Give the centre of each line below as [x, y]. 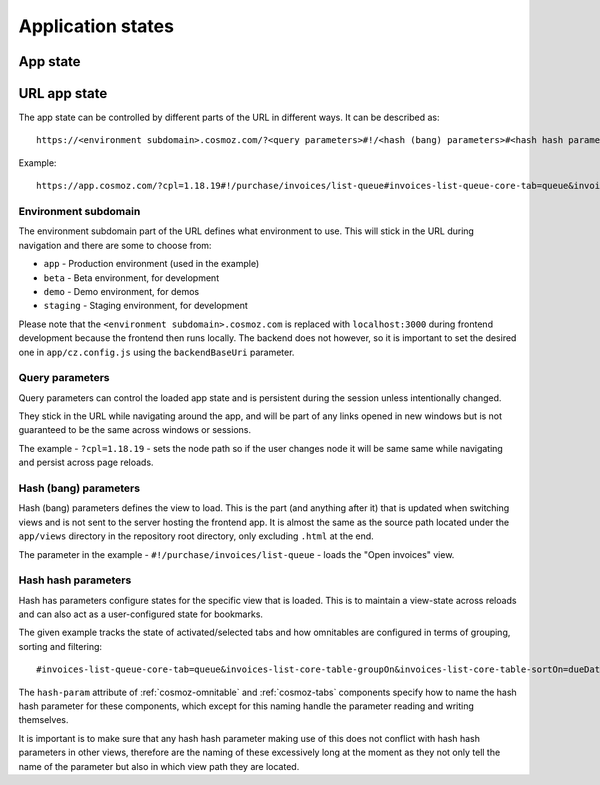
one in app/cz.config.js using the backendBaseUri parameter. [156, 352]
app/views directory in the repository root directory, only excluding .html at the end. [196, 536]
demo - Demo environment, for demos [121, 291]
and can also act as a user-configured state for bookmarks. [141, 614]
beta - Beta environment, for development [131, 277]
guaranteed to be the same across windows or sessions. [135, 430]
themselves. [43, 720]
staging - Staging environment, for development [146, 306]
